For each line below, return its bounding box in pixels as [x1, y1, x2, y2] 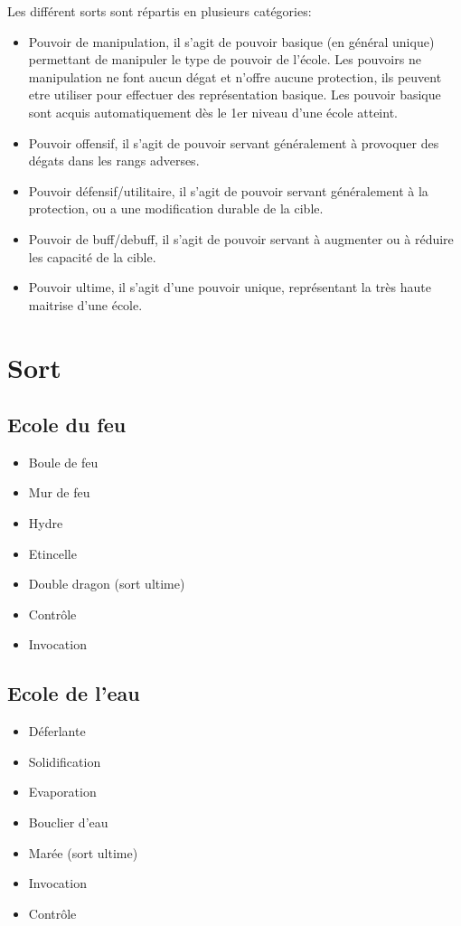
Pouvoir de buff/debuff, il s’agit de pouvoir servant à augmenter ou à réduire [28, 229, 454, 248]
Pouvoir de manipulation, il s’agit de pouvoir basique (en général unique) [28, 32, 435, 51]
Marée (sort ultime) [28, 843, 138, 862]
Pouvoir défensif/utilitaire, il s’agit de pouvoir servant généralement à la [28, 181, 428, 200]
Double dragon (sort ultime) [28, 574, 185, 593]
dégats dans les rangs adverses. [28, 151, 200, 170]
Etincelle [28, 543, 77, 562]
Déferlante [28, 722, 86, 741]
